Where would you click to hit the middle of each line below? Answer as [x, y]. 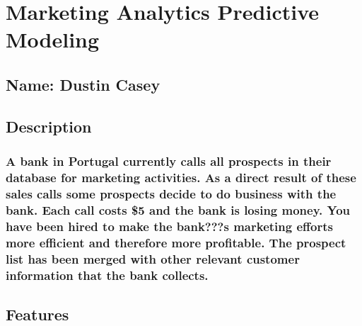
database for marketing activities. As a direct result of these [181, 177]
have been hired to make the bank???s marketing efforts [169, 226]
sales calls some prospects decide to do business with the [171, 193]
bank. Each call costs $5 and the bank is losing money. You [178, 209]
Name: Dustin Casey [83, 84]
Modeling [53, 39]
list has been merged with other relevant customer [153, 258]
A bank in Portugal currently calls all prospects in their [169, 161]
